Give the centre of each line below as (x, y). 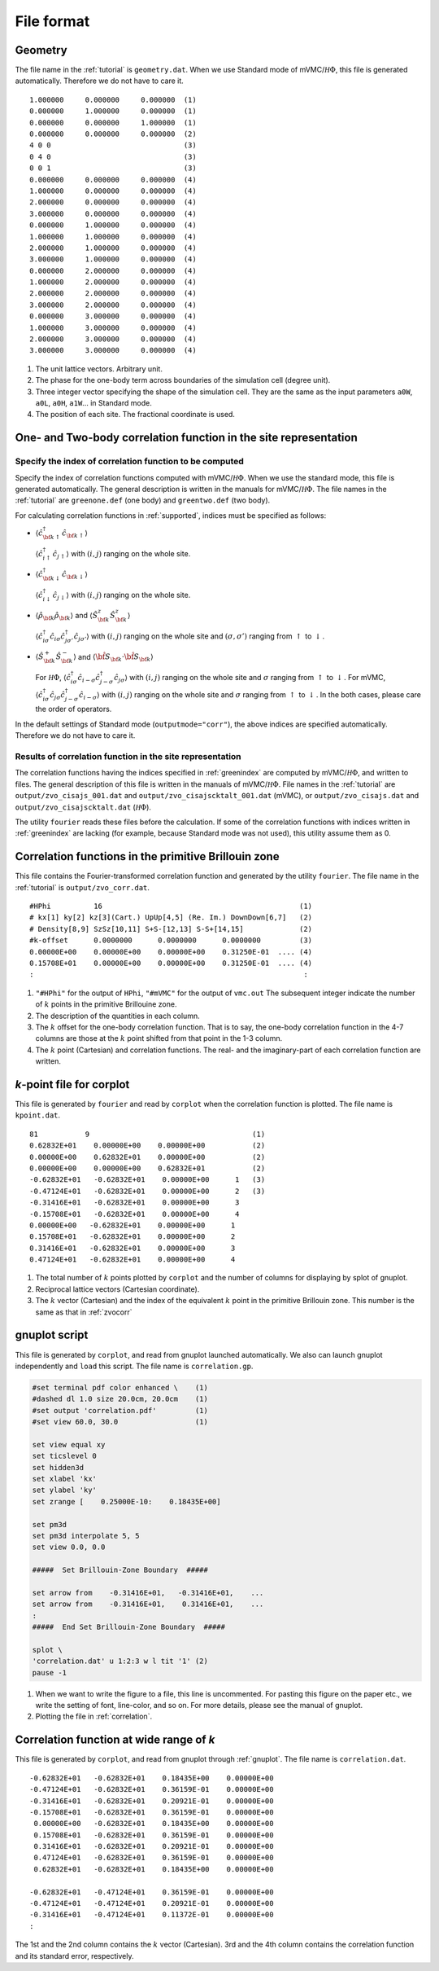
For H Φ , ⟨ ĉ (53, 678)
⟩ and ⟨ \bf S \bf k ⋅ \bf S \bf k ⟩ (113, 658)
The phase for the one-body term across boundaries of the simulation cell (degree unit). (183, 380)
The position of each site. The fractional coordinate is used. (135, 415)
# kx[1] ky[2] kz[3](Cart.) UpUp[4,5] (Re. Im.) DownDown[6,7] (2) (171, 917)
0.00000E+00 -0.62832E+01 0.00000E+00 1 (133, 1225)
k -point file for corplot (72, 1084)
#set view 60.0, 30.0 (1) (120, 1422)
